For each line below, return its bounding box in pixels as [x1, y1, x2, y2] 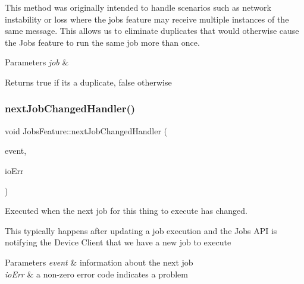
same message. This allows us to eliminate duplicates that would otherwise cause [5, 24, 299, 37]
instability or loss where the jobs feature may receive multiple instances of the [5, 12, 289, 25]
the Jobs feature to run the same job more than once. [5, 36, 200, 48]
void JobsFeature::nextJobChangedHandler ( [5, 124, 168, 137]
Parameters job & [5, 56, 69, 68]
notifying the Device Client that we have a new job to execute [5, 236, 231, 248]
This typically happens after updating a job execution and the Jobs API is [5, 224, 277, 236]
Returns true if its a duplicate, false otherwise [5, 75, 172, 88]
